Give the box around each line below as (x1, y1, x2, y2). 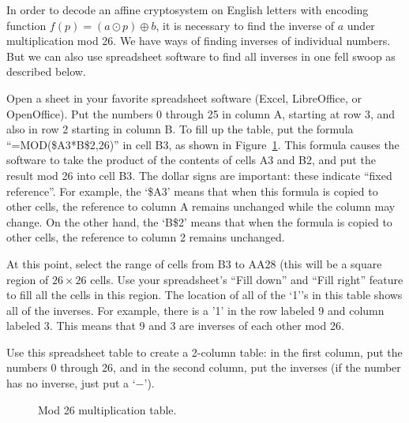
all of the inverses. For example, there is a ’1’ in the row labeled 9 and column (6, 301, 385, 318)
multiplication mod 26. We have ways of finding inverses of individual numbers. (6, 32, 391, 49)
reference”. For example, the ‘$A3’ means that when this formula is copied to (6, 182, 378, 199)
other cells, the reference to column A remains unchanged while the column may (6, 198, 396, 215)
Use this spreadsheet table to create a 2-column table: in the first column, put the (6, 343, 403, 360)
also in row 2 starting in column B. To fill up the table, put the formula (6, 121, 354, 137)
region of (6, 271, 49, 287)
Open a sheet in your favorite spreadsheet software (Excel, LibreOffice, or (6, 89, 362, 106)
